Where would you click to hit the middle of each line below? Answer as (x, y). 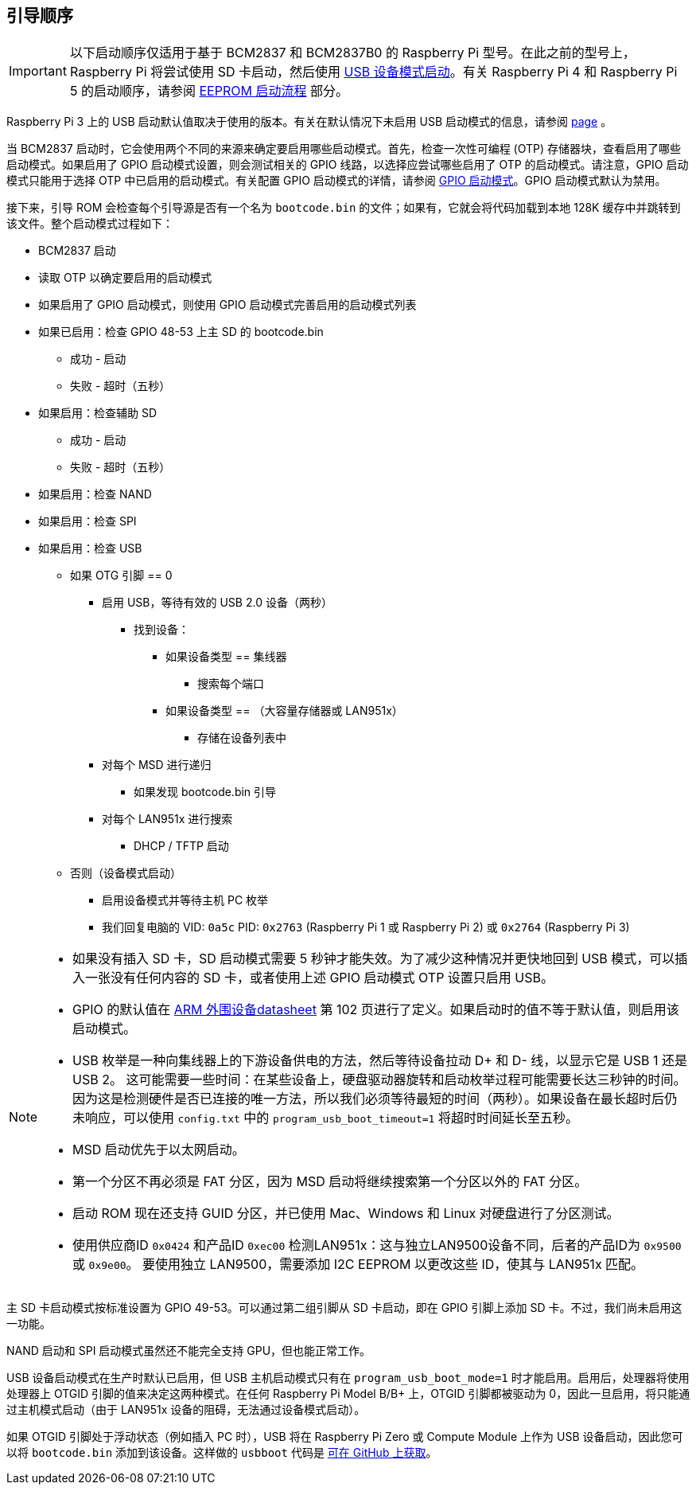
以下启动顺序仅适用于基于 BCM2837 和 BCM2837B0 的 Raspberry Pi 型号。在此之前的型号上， (352, 53)
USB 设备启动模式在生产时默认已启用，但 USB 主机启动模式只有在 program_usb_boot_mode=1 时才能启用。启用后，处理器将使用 (348, 1378)
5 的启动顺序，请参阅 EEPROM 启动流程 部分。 (209, 91)
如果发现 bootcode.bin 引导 (205, 792)
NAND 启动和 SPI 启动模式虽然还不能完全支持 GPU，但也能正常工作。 (189, 1351)
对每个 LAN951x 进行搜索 (167, 819)
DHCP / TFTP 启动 (181, 846)
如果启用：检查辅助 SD (98, 413)
